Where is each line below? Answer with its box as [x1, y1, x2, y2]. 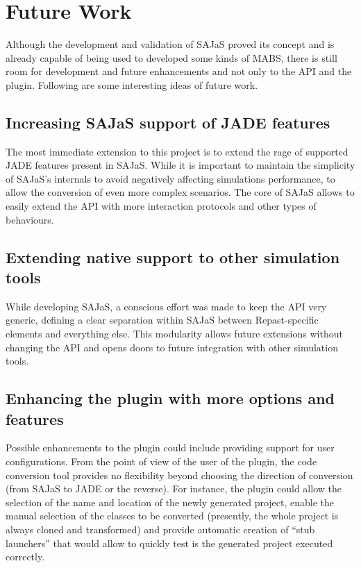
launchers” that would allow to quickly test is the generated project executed [6, 535, 333, 550]
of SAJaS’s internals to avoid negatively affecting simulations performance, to [6, 171, 335, 185]
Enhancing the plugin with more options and [6, 387, 335, 409]
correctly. [6, 549, 45, 564]
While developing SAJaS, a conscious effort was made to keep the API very [6, 299, 327, 313]
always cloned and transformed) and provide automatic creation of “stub [6, 521, 315, 536]
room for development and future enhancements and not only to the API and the [6, 64, 352, 78]
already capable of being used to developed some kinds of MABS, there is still [6, 50, 337, 65]
